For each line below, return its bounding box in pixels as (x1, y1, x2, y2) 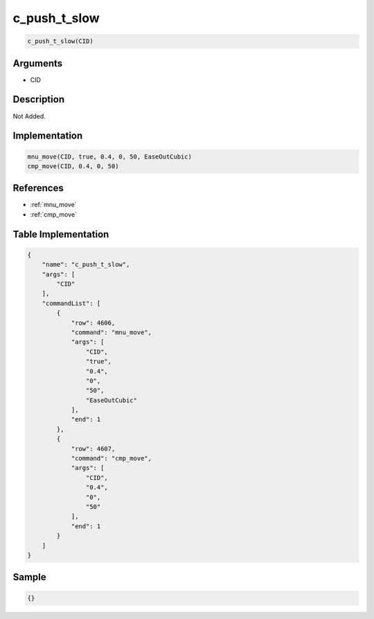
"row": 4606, (71, 319, 116, 327)
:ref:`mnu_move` (30, 201, 77, 209)
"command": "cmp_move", (71, 454, 152, 463)
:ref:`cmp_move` (30, 210, 78, 218)
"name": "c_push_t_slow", (42, 260, 130, 269)
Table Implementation (12, 228, 109, 240)
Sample (12, 571, 46, 583)
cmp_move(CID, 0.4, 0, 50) (27, 162, 119, 170)
